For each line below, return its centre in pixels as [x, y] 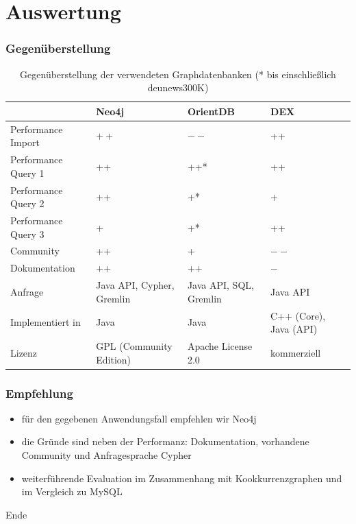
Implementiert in [46, 322]
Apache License [220, 345]
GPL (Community [134, 345]
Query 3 [27, 234]
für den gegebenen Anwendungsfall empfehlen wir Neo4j [139, 418]
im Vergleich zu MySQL [72, 491]
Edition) [114, 359]
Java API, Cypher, [135, 285]
